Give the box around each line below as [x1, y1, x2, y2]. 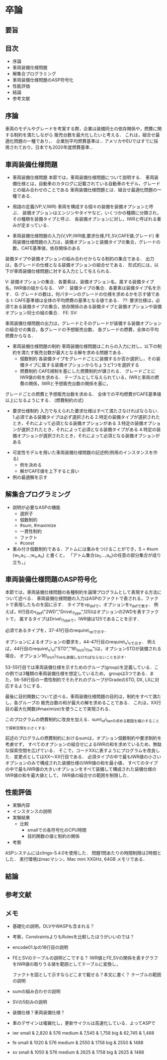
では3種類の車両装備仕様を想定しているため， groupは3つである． [13, 671, 150, 677]
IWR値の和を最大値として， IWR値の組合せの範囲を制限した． [5, 772, 132, 778]
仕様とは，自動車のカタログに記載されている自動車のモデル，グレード [16, 181, 161, 187]
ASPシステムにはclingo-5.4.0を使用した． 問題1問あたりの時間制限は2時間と [5, 850, 162, 856]
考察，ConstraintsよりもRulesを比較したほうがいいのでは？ [12, 934, 135, 940]
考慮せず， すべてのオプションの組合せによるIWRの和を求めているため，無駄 [5, 741, 162, 747]
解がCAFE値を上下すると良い [19, 468, 80, 474]
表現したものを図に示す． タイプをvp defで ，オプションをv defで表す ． [13, 602, 153, 609]
